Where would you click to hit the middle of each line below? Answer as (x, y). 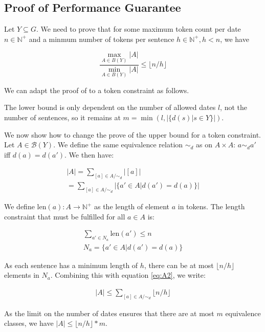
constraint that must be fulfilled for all (65, 216)
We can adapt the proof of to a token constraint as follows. (97, 90)
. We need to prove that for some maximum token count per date (138, 29)
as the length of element (132, 206)
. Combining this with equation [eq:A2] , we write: (128, 275)
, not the (234, 107)
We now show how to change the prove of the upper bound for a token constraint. (132, 134)
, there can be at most (179, 265)
